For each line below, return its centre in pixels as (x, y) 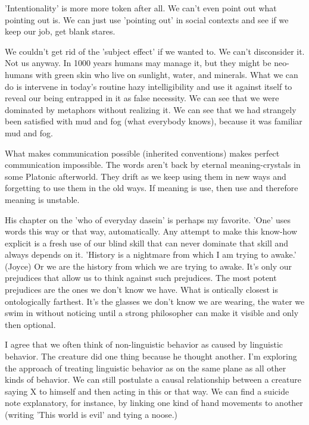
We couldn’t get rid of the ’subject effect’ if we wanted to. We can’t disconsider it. (155, 51)
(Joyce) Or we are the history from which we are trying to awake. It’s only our (149, 266)
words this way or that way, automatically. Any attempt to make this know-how (151, 231)
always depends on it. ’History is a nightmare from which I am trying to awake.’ (151, 254)
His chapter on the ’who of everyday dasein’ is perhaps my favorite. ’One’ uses (148, 219)
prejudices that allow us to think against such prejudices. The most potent (141, 278)
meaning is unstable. (42, 199)
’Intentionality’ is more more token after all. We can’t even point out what (141, 8)
